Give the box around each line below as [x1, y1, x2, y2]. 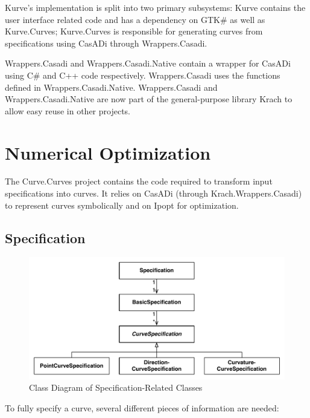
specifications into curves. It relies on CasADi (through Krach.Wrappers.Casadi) [5, 187, 302, 200]
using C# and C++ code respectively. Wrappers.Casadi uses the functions [5, 68, 280, 81]
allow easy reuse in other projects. [5, 104, 130, 117]
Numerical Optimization [5, 140, 211, 165]
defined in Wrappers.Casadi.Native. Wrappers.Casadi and [5, 80, 218, 93]
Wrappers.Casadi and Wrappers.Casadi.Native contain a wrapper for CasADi [5, 57, 291, 70]
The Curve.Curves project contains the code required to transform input [5, 175, 273, 188]
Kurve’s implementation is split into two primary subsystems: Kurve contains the [5, 1, 306, 13]
